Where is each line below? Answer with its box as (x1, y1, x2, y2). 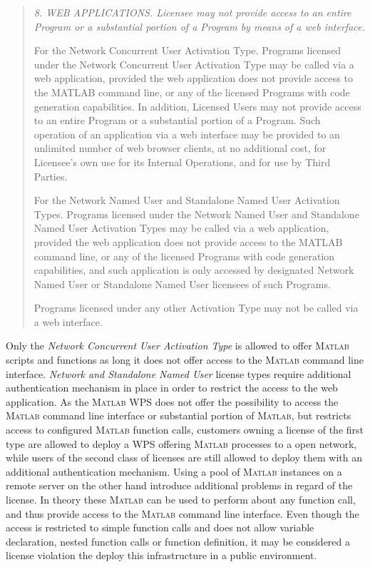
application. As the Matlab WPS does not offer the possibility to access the (6, 394, 339, 409)
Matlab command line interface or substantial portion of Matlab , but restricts (6, 408, 351, 423)
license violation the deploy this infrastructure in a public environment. (6, 548, 317, 563)
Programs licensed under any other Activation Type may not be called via (34, 300, 359, 315)
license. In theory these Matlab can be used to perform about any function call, (6, 492, 356, 506)
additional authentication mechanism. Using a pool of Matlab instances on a (6, 464, 342, 479)
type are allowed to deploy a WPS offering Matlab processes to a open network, (6, 436, 357, 451)
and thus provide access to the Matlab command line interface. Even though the (6, 506, 359, 521)
